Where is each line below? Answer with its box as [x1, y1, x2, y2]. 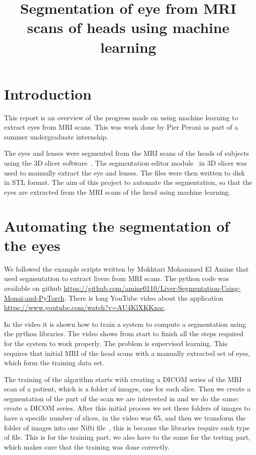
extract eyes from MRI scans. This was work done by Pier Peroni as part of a [4, 122, 238, 132]
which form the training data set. [4, 357, 105, 368]
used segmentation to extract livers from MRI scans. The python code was [4, 273, 229, 283]
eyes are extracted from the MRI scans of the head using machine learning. [4, 186, 231, 197]
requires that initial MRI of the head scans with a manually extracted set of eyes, [4, 348, 251, 358]
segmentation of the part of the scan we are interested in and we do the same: [4, 393, 240, 403]
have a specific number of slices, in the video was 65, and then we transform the [4, 413, 246, 423]
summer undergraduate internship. [4, 131, 109, 141]
